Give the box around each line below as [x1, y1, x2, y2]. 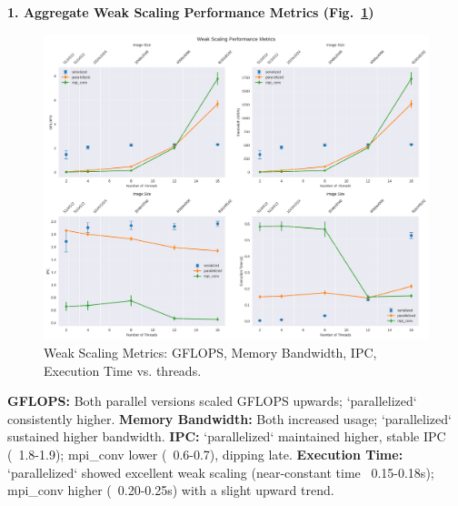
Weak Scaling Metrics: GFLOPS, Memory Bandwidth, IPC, [44, 342, 377, 361]
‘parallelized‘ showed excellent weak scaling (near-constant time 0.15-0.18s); [7, 462, 434, 481]
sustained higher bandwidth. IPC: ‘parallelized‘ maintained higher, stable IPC [7, 427, 446, 446]
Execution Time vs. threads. [44, 360, 202, 379]
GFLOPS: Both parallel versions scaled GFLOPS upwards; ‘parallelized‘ [7, 391, 417, 410]
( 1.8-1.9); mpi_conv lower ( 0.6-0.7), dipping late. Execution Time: [7, 444, 403, 463]
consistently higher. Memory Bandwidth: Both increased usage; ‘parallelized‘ [7, 409, 452, 428]
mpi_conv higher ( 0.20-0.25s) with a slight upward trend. [7, 481, 334, 500]
